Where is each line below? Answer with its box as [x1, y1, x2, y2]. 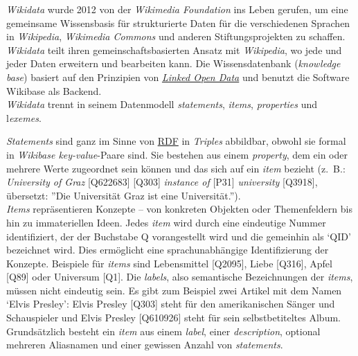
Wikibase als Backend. [6, 83, 102, 98]
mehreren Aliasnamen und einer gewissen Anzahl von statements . [6, 337, 283, 352]
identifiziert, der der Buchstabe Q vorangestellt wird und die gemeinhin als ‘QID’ [6, 229, 351, 243]
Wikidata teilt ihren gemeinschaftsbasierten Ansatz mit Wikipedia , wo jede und [6, 42, 342, 57]
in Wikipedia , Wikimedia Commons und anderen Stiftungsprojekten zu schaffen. [6, 29, 346, 44]
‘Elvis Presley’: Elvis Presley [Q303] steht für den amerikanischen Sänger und [6, 296, 335, 311]
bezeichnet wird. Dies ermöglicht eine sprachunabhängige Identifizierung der [6, 242, 329, 257]
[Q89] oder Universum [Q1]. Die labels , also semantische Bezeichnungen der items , [6, 269, 353, 284]
